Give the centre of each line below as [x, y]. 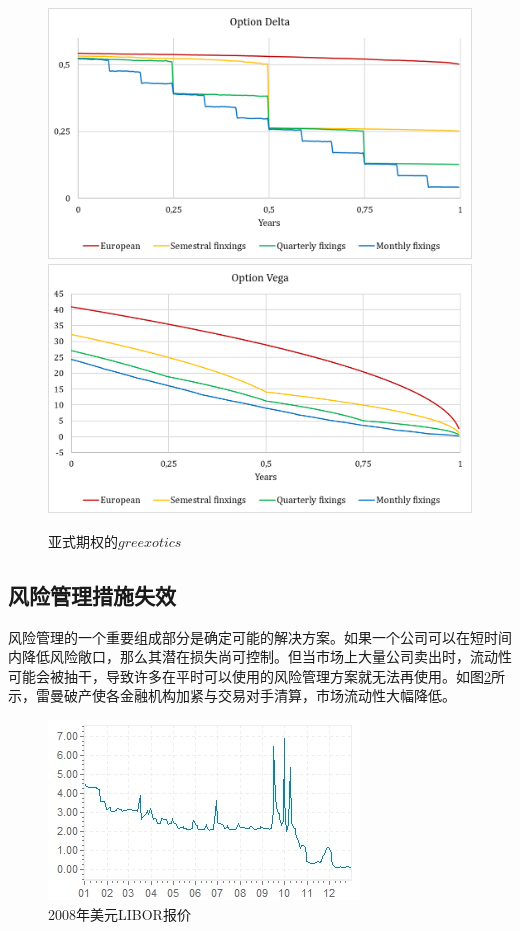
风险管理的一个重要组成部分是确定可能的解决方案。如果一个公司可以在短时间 [260, 636]
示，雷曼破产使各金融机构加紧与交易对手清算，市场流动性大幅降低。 [232, 695]
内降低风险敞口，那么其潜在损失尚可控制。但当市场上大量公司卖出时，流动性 [260, 656]
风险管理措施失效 [92, 594]
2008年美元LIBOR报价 [119, 913]
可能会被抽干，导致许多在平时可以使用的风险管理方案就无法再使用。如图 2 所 [256, 675]
